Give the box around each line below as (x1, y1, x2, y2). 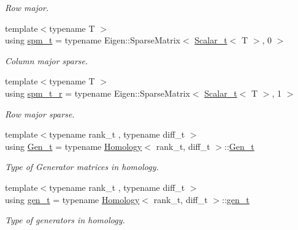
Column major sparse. (5, 54, 88, 67)
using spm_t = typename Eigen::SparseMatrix (5, 34, 180, 46)
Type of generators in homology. (5, 213, 125, 226)
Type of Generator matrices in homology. (5, 160, 159, 173)
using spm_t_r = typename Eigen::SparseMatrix (5, 86, 190, 99)
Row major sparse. (5, 107, 75, 120)
